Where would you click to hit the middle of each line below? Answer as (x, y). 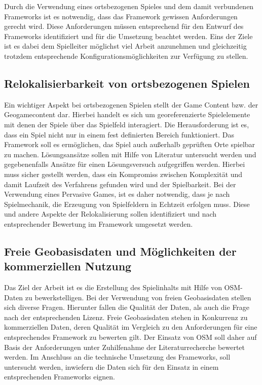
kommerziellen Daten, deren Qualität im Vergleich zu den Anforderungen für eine (131, 327)
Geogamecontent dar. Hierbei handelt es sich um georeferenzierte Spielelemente (127, 114)
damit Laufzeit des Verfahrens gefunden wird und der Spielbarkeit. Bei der (120, 184)
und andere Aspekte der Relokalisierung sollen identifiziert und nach (110, 214)
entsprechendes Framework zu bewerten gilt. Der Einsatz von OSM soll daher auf (130, 337)
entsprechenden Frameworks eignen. (60, 377)
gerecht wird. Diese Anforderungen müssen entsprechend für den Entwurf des (124, 26)
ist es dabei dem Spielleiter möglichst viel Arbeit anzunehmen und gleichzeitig (125, 46)
